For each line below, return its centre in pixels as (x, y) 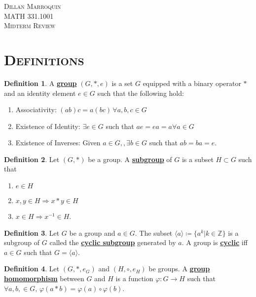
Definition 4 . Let (32, 269)
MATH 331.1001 (29, 16)
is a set (122, 83)
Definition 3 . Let (32, 233)
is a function (134, 278)
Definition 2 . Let (32, 159)
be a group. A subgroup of (130, 159)
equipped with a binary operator (192, 83)
